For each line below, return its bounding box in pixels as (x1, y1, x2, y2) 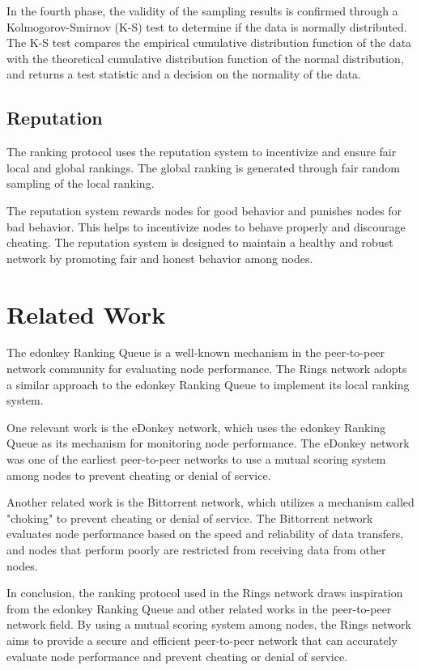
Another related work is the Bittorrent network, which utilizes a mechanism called (6, 494, 415, 511)
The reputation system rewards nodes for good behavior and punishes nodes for (6, 201, 402, 218)
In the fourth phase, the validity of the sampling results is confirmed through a (6, 2, 398, 19)
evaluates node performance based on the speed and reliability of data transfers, (6, 525, 404, 542)
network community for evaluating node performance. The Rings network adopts (6, 360, 407, 377)
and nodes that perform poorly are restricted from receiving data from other (6, 541, 386, 558)
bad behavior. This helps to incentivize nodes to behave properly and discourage (6, 218, 406, 235)
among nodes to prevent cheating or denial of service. (6, 466, 271, 483)
